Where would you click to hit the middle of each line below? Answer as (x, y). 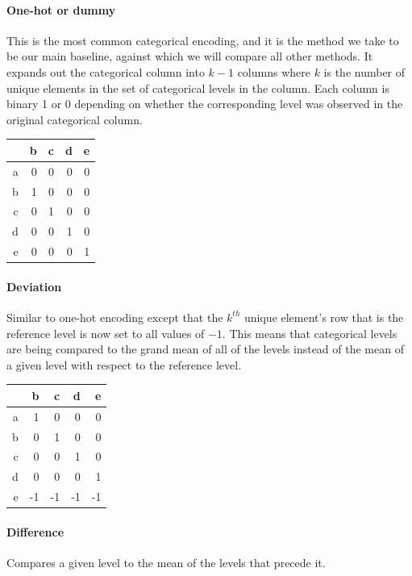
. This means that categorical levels (310, 333)
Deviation (34, 286)
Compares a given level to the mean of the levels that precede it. (166, 562)
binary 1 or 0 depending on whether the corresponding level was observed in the (205, 104)
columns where (274, 71)
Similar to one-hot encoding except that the (115, 317)
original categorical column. (75, 119)
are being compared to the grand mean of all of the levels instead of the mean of (205, 349)
